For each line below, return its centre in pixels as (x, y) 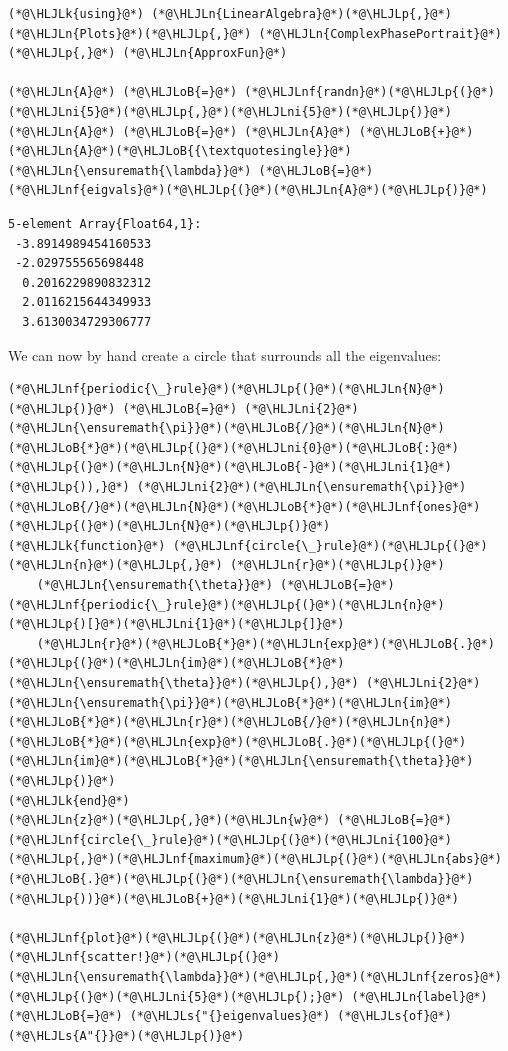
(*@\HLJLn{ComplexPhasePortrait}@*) (380, 33)
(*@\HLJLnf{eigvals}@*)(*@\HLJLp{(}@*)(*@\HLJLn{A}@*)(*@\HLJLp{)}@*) (248, 190)
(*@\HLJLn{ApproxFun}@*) (205, 53)
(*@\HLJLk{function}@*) (87, 545)
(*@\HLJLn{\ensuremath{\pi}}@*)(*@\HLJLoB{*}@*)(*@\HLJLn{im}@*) (230, 702)
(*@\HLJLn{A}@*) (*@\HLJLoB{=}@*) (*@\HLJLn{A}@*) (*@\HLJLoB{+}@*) (241, 131)
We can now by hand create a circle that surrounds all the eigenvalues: (225, 354)
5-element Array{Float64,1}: (105, 223)
